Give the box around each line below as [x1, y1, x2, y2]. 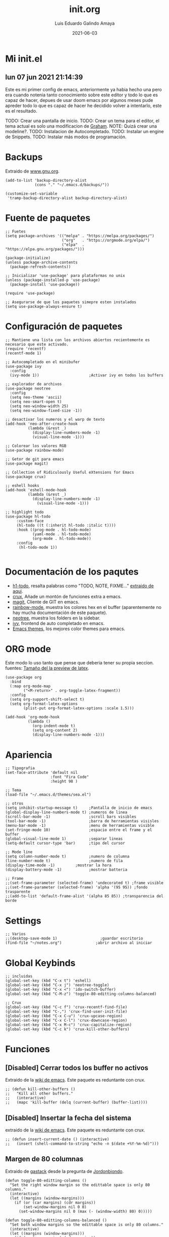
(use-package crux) [5, 474, 46, 479]
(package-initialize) [5, 255, 51, 260]
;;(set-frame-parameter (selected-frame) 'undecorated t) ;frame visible [5, 880, 164, 886]
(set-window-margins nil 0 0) [23, 1204, 87, 1209]
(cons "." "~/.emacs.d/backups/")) [34, 182, 109, 187]
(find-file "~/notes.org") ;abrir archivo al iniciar [5, 940, 152, 945]
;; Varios [5, 932, 26, 937]
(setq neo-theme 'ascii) [10, 395, 62, 400]
